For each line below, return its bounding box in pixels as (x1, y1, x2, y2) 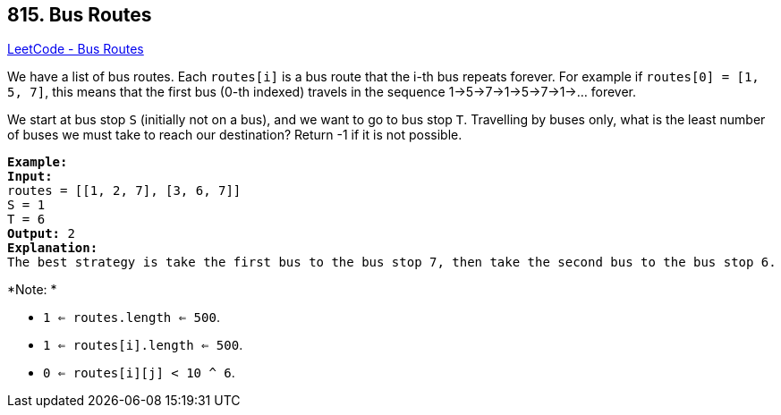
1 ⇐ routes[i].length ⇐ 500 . (43, 337, 243, 353)
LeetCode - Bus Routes (7, 41, 144, 57)
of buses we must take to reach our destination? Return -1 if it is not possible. (7, 127, 463, 143)
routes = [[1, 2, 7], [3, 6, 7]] (7, 183, 242, 199)
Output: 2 (7, 226, 75, 241)
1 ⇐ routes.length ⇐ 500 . (43, 309, 220, 326)
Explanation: (7, 241, 98, 256)
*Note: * (7, 282, 57, 298)
